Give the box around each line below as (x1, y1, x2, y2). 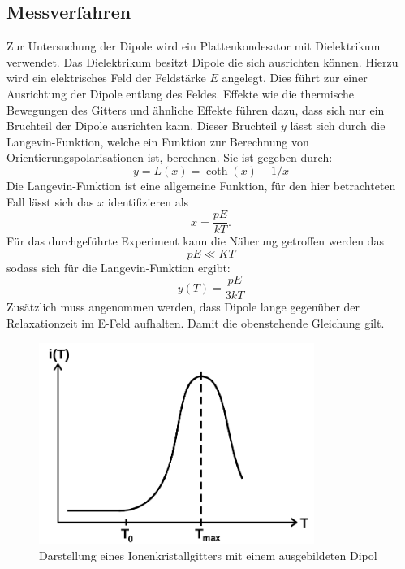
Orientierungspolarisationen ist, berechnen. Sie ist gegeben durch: (6, 149, 333, 166)
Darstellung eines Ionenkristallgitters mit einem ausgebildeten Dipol (39, 546, 377, 563)
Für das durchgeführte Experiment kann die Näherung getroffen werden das (6, 232, 384, 250)
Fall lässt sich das (6, 193, 94, 210)
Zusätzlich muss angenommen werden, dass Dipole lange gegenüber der (6, 298, 360, 315)
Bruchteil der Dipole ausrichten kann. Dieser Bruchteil (6, 117, 278, 134)
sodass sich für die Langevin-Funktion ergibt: (6, 258, 231, 276)
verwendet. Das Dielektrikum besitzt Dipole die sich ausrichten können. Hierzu (6, 53, 399, 70)
